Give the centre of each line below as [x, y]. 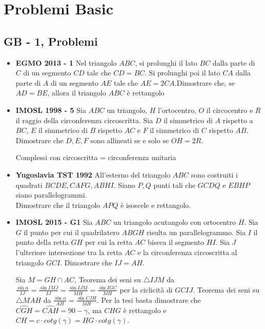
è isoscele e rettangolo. [156, 205]
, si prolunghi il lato [166, 62]
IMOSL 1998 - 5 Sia [51, 110]
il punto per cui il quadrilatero [72, 232]
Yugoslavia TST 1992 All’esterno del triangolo [93, 174]
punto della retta [42, 242]
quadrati [29, 185]
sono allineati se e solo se [130, 140]
